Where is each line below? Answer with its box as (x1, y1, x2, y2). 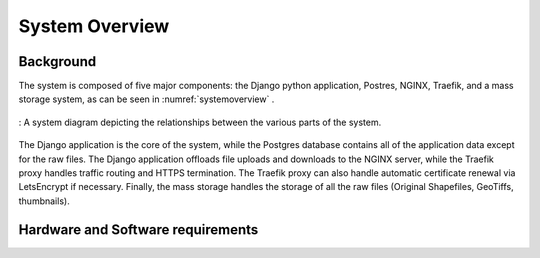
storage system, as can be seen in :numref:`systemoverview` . (18, 93, 275, 105)
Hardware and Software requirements (18, 221, 259, 238)
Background (18, 53, 97, 70)
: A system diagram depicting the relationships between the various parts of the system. (18, 116, 382, 128)
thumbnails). (18, 195, 70, 207)
